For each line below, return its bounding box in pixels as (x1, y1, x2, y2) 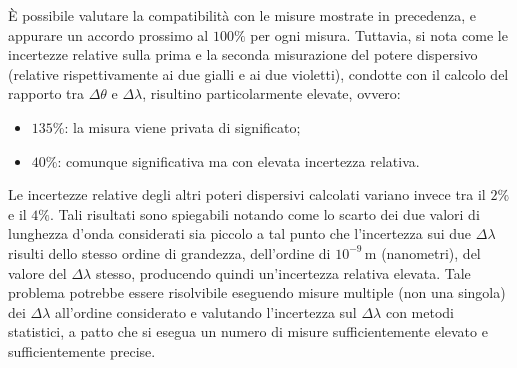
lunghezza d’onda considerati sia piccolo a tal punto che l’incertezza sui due (8, 223, 472, 244)
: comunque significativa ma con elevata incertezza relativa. (57, 150, 420, 171)
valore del (8, 262, 67, 283)
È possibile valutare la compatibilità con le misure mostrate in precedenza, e (8, 5, 477, 25)
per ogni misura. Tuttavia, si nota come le (250, 24, 508, 45)
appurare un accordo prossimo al (8, 24, 209, 45)
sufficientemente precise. (8, 340, 156, 361)
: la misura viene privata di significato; (64, 116, 301, 137)
